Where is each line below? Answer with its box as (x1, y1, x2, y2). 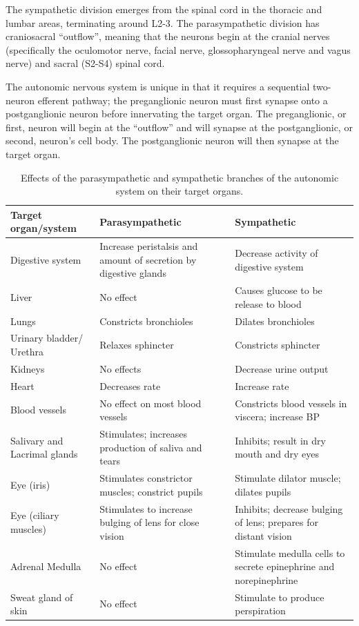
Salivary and (10, 433, 64, 447)
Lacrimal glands (10, 447, 78, 461)
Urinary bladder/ (10, 331, 84, 345)
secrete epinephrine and (235, 559, 335, 574)
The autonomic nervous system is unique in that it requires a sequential (6, 79, 310, 93)
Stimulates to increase (99, 501, 193, 516)
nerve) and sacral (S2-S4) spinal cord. (6, 56, 165, 70)
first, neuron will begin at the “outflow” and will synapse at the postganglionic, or (6, 119, 353, 134)
